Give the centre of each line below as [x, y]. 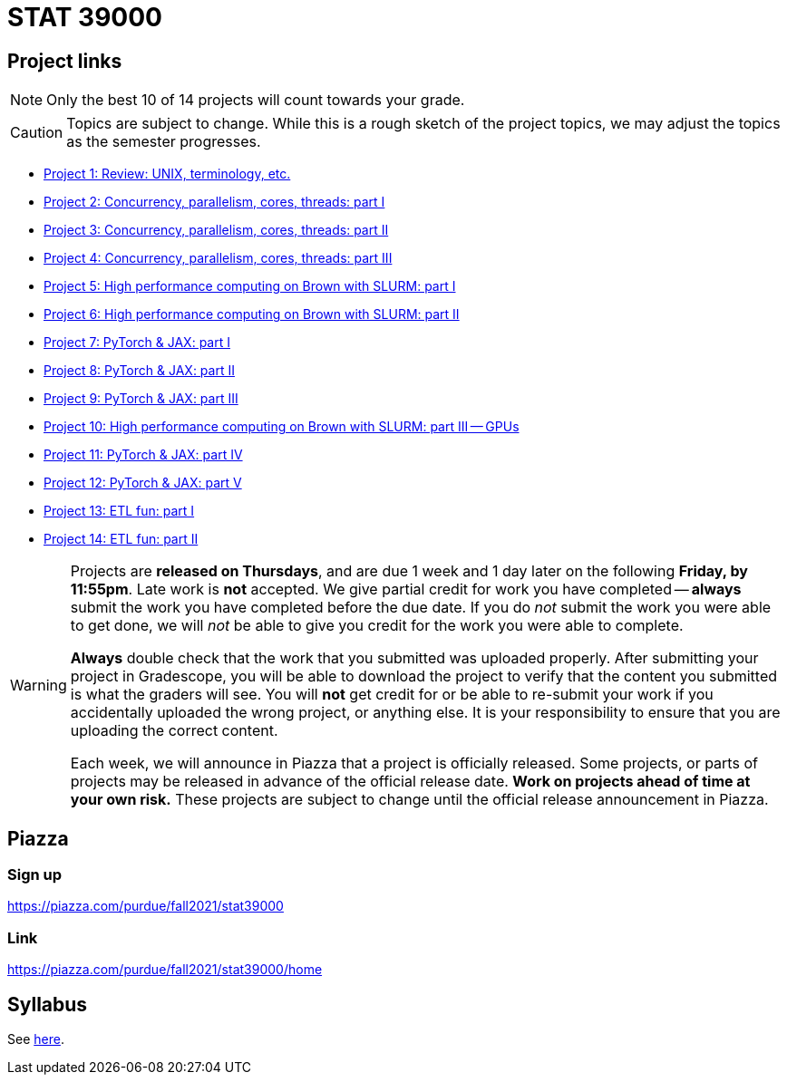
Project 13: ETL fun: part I [119, 511]
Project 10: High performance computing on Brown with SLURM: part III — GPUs [282, 427]
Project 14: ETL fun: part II [121, 539]
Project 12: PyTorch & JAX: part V [143, 483]
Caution [37, 133]
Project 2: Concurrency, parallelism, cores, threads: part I [214, 202]
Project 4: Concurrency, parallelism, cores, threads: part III [218, 258]
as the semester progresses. [164, 142]
